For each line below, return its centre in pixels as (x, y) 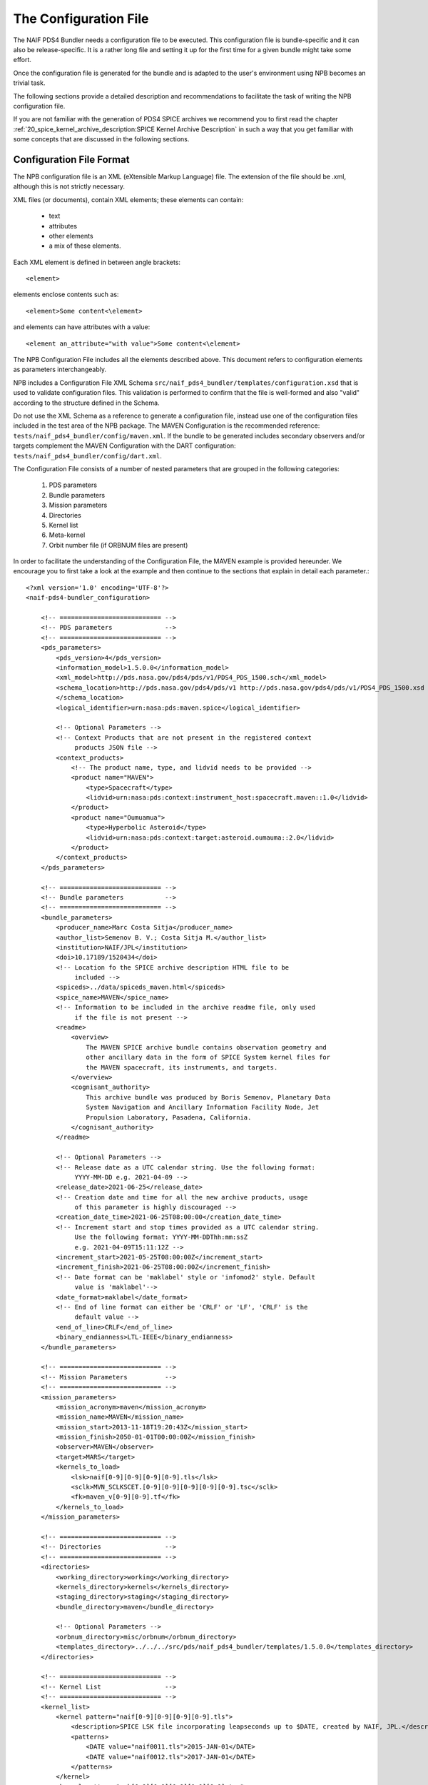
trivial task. (29, 83)
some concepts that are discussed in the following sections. (101, 139)
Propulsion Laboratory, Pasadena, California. (169, 1117)
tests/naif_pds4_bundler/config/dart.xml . (87, 456)
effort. (22, 60)
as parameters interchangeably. (60, 369)
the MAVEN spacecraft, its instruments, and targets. (182, 1067)
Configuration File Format (71, 160)
